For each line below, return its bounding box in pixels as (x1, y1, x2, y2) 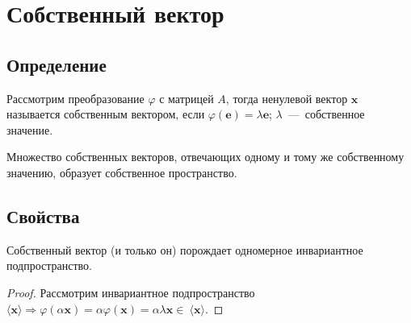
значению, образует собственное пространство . (6, 164, 237, 180)
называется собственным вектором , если (6, 106, 205, 122)
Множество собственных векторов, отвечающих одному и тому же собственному (6, 148, 405, 165)
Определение (6, 52, 107, 77)
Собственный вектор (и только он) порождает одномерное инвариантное (6, 241, 363, 258)
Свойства (6, 203, 80, 228)
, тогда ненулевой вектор (225, 89, 348, 106)
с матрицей (159, 89, 214, 106)
